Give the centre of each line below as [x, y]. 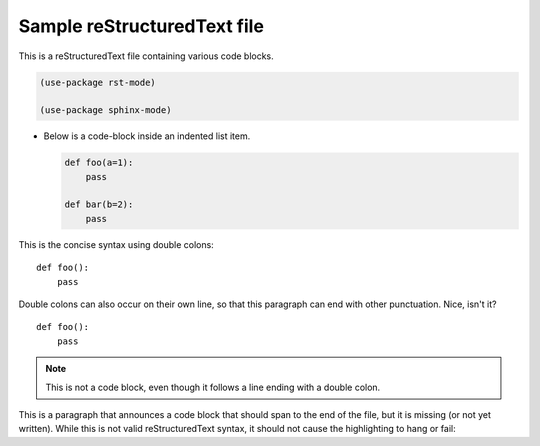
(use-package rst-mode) [98, 82]
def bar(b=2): [99, 204]
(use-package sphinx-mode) [105, 110]
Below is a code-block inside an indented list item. [147, 136]
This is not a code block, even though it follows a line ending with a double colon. [213, 387]
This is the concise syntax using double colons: [116, 244]
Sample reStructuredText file [141, 26]
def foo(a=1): [99, 163]
